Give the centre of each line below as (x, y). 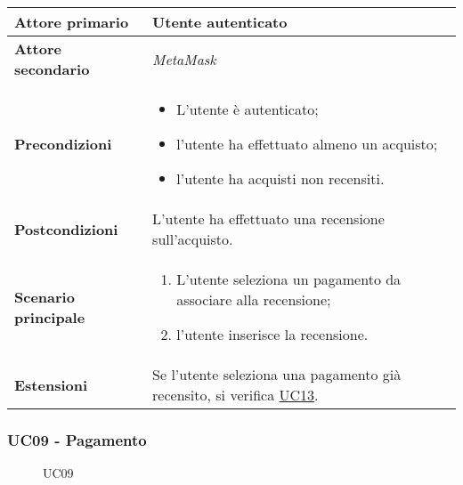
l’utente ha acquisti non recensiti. (280, 178)
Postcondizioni (66, 229)
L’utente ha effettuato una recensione (268, 218)
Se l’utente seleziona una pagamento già (277, 374)
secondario (52, 69)
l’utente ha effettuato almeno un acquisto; (307, 144)
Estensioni (51, 384)
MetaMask (184, 59)
